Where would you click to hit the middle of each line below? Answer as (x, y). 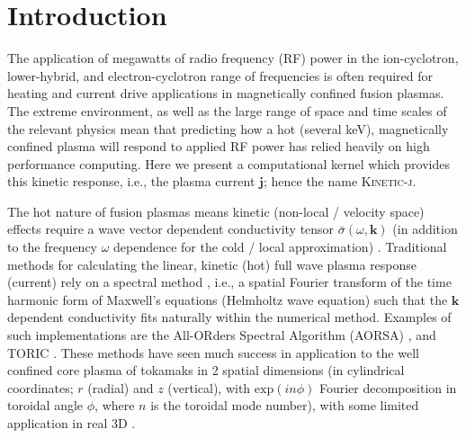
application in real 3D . (72, 423)
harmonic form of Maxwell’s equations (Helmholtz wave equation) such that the (228, 299)
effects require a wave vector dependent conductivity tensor (171, 229)
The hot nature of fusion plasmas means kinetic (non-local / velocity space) (216, 211)
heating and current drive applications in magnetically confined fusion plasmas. (226, 93)
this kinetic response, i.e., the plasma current (131, 181)
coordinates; (40, 387)
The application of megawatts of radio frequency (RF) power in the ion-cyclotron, (233, 58)
